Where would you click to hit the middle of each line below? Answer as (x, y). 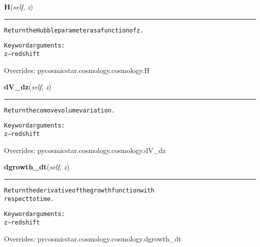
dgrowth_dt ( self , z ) (37, 167)
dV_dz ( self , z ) (28, 87)
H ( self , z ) (18, 6)
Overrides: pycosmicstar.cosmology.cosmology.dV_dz (85, 150)
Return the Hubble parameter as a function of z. (74, 30)
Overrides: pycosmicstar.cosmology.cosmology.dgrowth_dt (93, 238)
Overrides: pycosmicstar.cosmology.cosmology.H (77, 70)
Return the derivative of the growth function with (79, 190)
